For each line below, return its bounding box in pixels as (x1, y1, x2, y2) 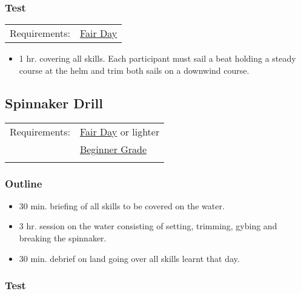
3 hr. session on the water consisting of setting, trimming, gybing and (19, 220, 277, 232)
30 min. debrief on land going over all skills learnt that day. (19, 252, 240, 264)
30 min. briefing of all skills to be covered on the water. (19, 199, 225, 212)
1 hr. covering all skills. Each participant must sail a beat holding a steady (19, 52, 296, 65)
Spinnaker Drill (5, 93, 103, 112)
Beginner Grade (79, 142, 147, 156)
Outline (5, 175, 42, 191)
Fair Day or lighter (79, 124, 160, 139)
